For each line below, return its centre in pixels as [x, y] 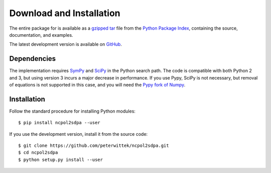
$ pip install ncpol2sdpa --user [59, 123]
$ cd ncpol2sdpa [38, 153]
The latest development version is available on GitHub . [66, 44]
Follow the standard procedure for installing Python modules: [72, 111]
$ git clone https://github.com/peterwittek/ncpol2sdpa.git [94, 146]
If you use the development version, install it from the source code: [79, 134]
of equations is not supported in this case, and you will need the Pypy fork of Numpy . [97, 85]
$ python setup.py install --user [60, 159]
